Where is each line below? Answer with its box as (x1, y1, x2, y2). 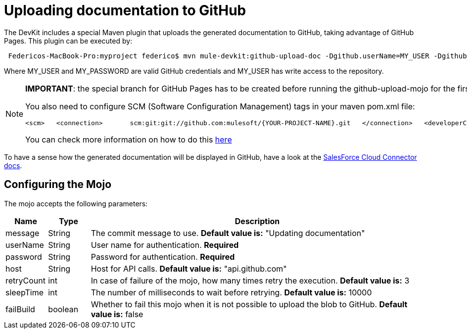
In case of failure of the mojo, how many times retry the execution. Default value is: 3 (91, 275, 410, 285)
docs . (4, 161, 22, 170)
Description (234, 216, 280, 226)
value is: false (91, 309, 143, 319)
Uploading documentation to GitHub (4, 2, 246, 19)
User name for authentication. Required (91, 239, 239, 250)
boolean (48, 304, 79, 314)
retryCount (5, 275, 46, 285)
